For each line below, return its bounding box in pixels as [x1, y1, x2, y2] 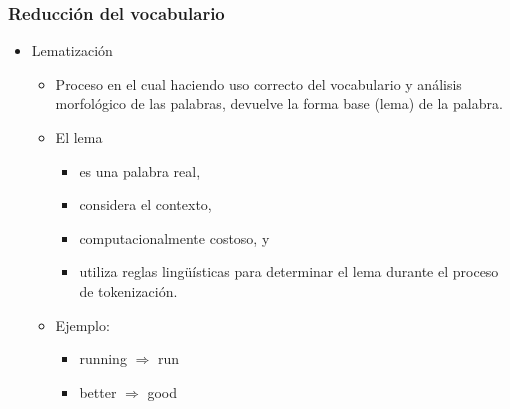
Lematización [31, 40, 113, 61]
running [79, 348, 127, 369]
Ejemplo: [55, 314, 110, 335]
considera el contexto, [79, 194, 212, 215]
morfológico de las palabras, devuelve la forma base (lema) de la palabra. [55, 93, 503, 114]
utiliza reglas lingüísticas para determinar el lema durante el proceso [79, 261, 499, 282]
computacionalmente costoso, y [79, 227, 270, 248]
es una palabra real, [79, 160, 201, 181]
